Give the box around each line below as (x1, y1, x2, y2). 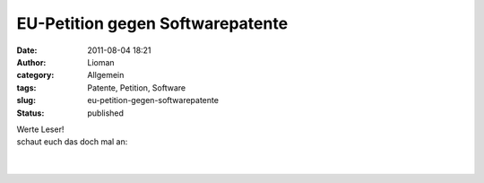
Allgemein (87, 70, 125, 81)
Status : (16, 108, 45, 118)
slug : (16, 95, 36, 106)
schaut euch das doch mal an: (16, 136, 128, 147)
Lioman (87, 57, 116, 67)
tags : (16, 82, 37, 93)
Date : (16, 45, 38, 56)
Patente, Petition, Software (87, 82, 186, 93)
